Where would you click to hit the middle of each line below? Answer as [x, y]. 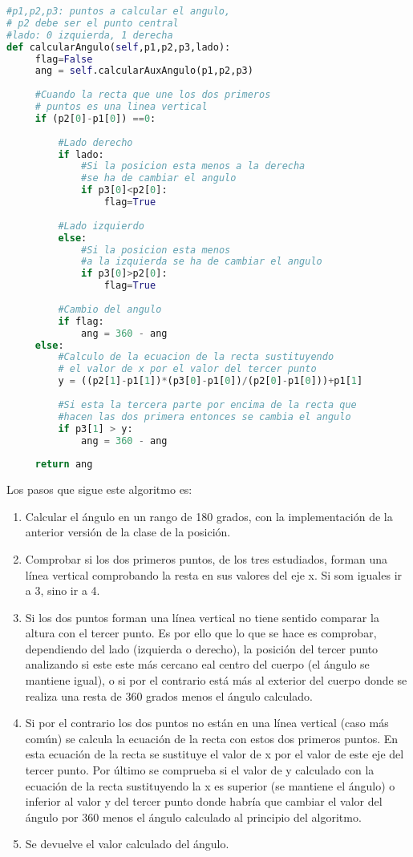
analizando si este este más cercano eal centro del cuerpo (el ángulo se [197, 664]
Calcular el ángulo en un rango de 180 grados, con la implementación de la [209, 516]
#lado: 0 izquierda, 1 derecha [90, 35]
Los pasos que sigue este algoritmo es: [99, 489]
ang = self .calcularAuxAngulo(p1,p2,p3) [144, 71]
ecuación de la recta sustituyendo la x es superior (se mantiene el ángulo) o [210, 785]
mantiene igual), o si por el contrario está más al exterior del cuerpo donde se [216, 680]
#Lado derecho [95, 142]
